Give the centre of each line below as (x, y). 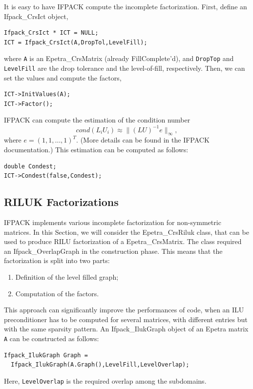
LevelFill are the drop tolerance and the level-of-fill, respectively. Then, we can (125, 68)
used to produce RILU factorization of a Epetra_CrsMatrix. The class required (123, 241)
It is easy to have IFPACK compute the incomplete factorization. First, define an (126, 6)
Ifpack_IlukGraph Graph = (46, 355)
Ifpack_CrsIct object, (36, 16)
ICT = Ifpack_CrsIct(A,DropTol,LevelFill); (76, 42)
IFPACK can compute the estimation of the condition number (97, 120)
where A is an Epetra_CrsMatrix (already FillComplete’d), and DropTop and (119, 58)
